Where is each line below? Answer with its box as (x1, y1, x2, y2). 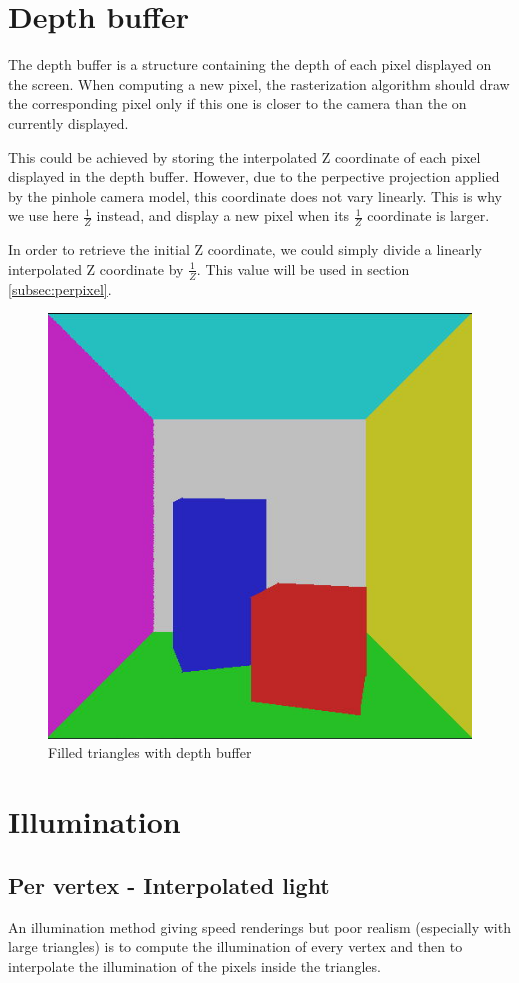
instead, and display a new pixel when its (96, 205, 350, 226)
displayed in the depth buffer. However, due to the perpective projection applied (8, 166, 500, 187)
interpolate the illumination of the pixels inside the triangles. (8, 955, 381, 976)
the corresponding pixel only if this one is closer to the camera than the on (8, 93, 467, 114)
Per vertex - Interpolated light (8, 869, 330, 900)
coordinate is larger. (367, 205, 490, 226)
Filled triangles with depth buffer (48, 742, 252, 763)
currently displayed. (8, 112, 129, 133)
